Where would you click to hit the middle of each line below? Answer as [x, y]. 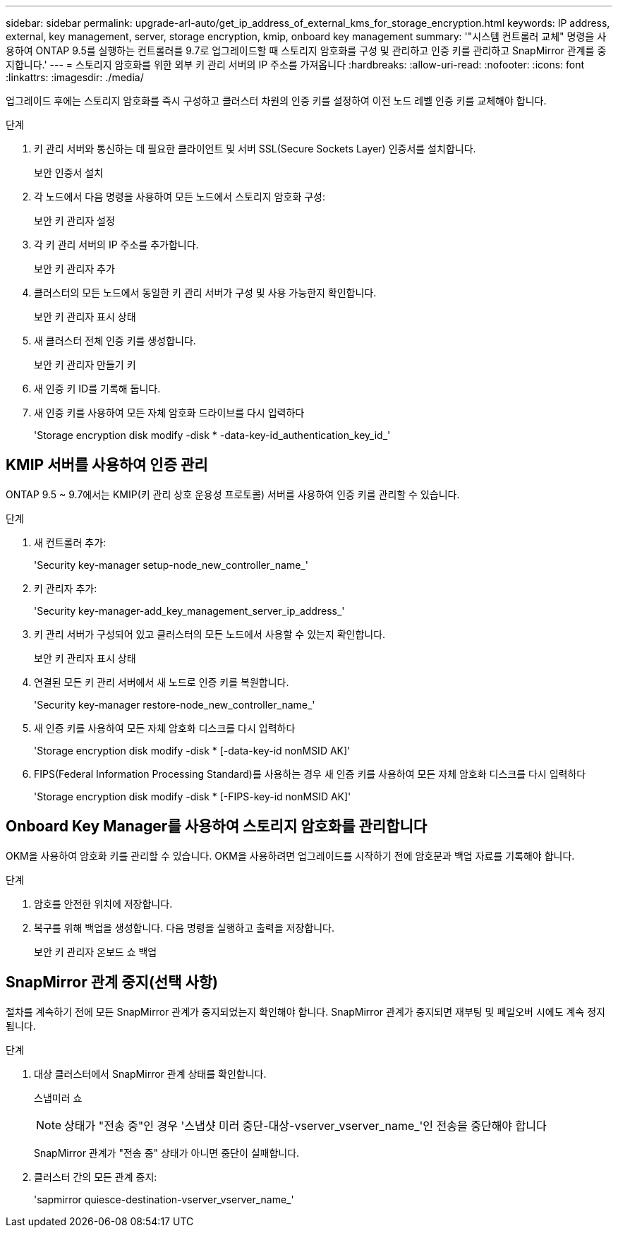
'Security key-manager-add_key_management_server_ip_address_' [189, 611]
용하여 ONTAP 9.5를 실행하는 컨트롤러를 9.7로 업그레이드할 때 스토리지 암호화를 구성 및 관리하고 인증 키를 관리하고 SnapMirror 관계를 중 [306, 50]
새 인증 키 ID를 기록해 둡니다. [97, 389]
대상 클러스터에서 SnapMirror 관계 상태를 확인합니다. [150, 1073]
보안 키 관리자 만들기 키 [85, 365]
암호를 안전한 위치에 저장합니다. [103, 903]
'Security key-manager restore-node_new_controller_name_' [175, 704]
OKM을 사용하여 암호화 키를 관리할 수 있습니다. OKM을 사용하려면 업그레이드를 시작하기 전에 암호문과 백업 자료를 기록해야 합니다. [290, 855]
